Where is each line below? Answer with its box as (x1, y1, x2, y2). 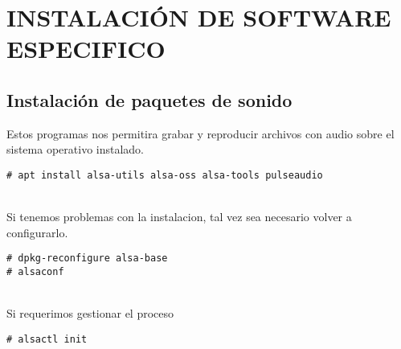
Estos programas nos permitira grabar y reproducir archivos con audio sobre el (6, 125, 395, 142)
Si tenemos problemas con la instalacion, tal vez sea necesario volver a (6, 208, 352, 225)
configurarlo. (6, 224, 68, 240)
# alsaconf (6, 266, 64, 278)
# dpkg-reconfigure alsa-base (6, 253, 168, 265)
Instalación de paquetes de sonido (6, 87, 293, 112)
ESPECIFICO (6, 32, 166, 65)
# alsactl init (6, 333, 88, 345)
